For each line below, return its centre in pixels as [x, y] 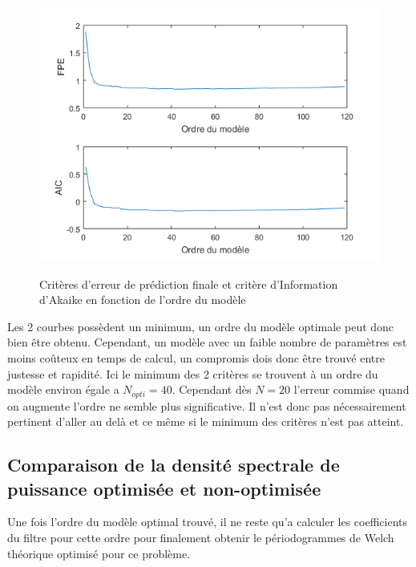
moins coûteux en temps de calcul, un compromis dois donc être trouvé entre [196, 357]
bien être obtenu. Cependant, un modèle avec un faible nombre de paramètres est [207, 342]
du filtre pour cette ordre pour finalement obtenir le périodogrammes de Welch [201, 537]
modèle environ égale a [63, 389]
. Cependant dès [212, 389]
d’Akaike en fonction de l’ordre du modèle [143, 300]
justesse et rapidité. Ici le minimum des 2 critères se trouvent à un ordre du [193, 373]
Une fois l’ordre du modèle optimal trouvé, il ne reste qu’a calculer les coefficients [208, 522]
